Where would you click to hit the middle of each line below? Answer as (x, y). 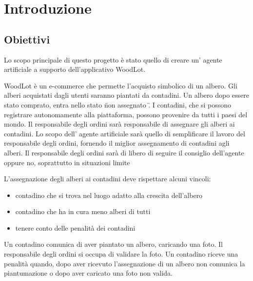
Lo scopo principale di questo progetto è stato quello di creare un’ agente (113, 59)
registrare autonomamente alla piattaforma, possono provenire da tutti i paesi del (126, 114)
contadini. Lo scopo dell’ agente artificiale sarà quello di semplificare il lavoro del (125, 133)
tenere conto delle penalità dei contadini (75, 227)
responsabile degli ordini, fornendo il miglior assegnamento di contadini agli (117, 143)
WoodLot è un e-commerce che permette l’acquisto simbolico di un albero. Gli (121, 85)
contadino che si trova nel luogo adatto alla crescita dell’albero (109, 195)
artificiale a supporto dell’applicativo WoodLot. (75, 69)
